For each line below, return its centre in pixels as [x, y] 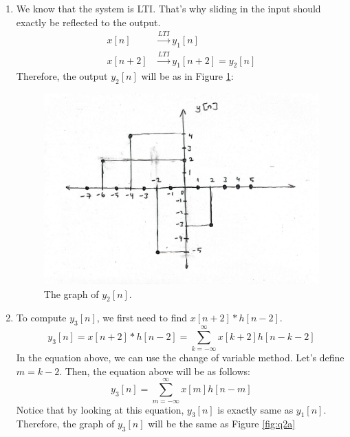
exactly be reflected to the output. [88, 22]
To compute [41, 318]
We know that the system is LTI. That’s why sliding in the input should [168, 8]
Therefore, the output [62, 76]
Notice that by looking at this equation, [100, 409]
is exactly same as [255, 409]
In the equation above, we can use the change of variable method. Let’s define [180, 358]
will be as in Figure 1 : [187, 76]
